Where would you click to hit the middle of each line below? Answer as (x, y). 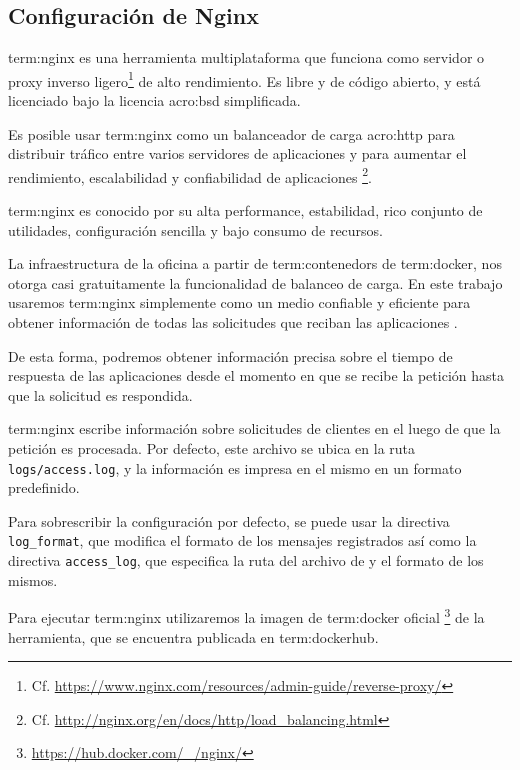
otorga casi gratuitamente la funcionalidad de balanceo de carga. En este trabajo (255, 282)
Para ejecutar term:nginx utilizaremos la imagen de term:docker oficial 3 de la (246, 616)
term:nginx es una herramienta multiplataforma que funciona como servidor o (246, 57)
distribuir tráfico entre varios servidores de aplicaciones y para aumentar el (237, 153)
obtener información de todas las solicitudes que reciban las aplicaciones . (233, 322)
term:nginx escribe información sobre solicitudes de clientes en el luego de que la (254, 428)
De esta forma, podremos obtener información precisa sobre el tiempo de (230, 355)
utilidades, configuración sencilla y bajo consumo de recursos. (196, 229)
